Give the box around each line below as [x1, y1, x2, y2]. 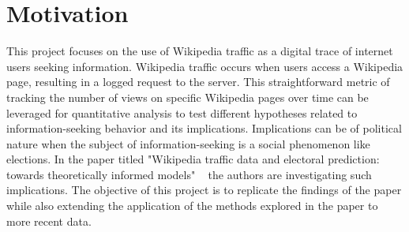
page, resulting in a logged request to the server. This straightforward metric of [6, 73, 390, 90]
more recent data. [6, 212, 92, 229]
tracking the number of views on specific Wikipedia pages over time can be [6, 88, 369, 105]
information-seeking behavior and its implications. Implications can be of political [6, 120, 402, 137]
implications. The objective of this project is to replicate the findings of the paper [6, 181, 402, 198]
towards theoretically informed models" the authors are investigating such [6, 166, 372, 182]
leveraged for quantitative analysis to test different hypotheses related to [6, 104, 358, 121]
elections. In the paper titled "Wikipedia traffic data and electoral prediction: [6, 151, 380, 167]
